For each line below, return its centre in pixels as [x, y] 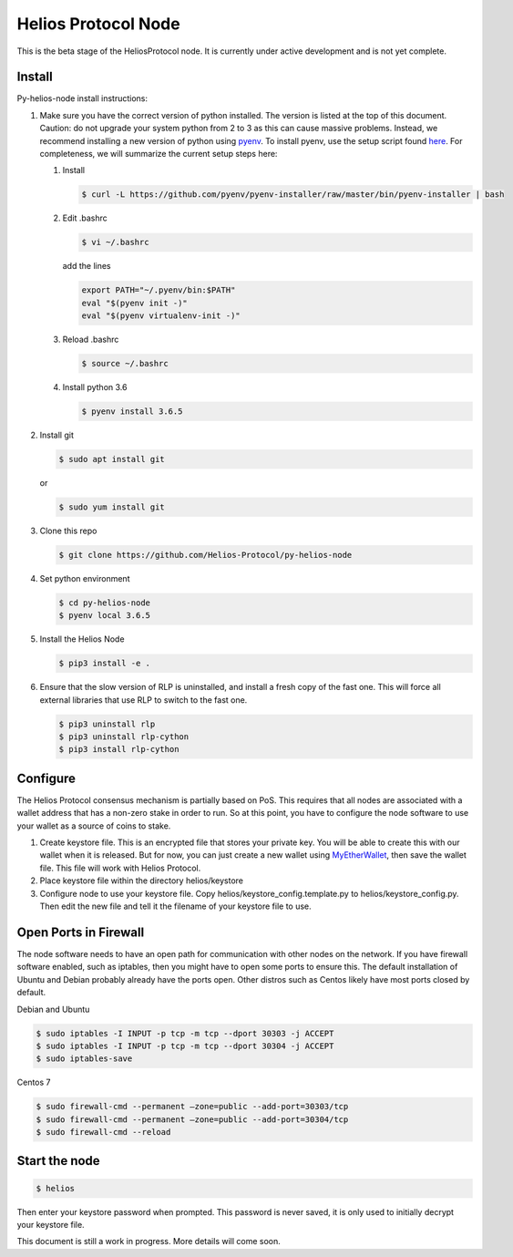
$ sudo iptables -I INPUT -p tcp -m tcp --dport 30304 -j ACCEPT [185, 1046]
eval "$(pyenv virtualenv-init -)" [161, 316]
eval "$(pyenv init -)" [135, 303]
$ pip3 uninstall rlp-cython [124, 737]
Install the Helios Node [82, 639]
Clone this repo [68, 531]
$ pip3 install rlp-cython [119, 749]
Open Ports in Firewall [81, 932]
